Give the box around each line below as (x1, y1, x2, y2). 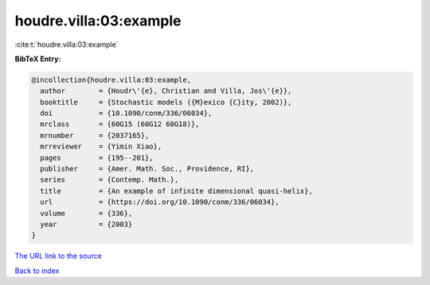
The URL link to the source (14, 251, 103, 261)
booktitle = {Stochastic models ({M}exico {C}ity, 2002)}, (40, 98, 292, 106)
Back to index (14, 266, 60, 275)
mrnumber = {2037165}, (40, 131, 150, 140)
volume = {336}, (40, 209, 133, 218)
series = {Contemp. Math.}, (40, 175, 179, 184)
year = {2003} (40, 220, 133, 229)
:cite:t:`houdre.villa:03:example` (14, 40, 119, 49)
